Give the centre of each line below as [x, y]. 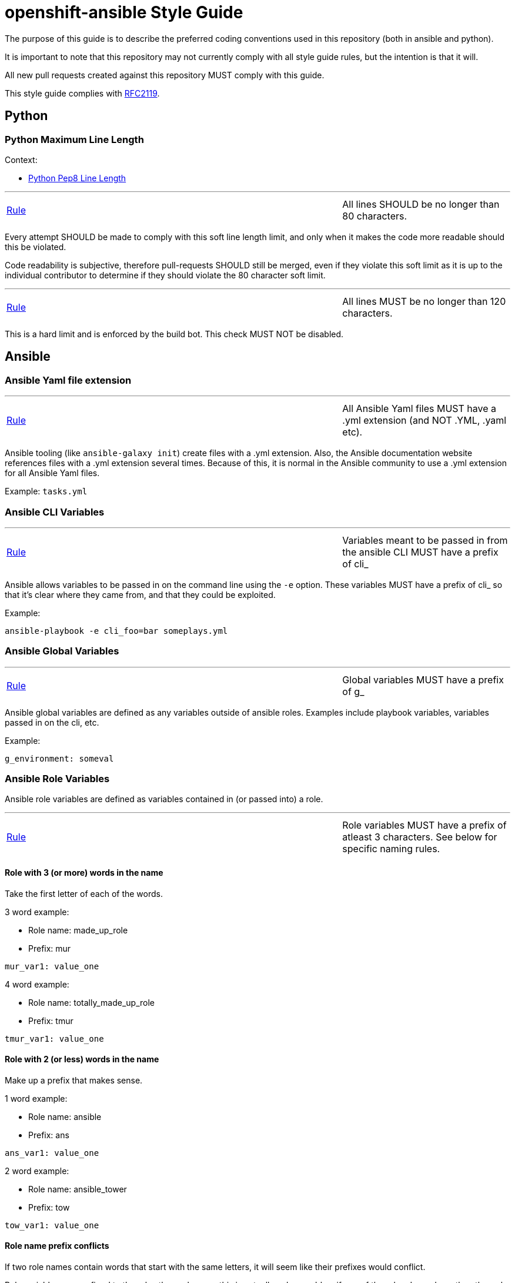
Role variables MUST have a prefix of [424, 825]
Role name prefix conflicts [57, 1246]
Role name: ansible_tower [78, 1189]
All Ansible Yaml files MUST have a [419, 409]
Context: [21, 159]
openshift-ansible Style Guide [124, 12]
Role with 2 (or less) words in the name [82, 1059]
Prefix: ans [49, 1135]
